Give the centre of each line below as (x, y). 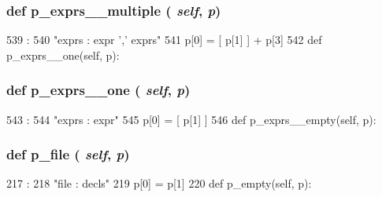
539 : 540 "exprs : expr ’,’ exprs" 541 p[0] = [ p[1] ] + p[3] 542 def (164, 40)
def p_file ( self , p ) (68, 154)
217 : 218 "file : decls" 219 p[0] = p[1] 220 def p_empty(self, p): (159, 183)
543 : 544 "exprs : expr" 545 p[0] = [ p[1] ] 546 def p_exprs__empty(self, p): (191, 119)
